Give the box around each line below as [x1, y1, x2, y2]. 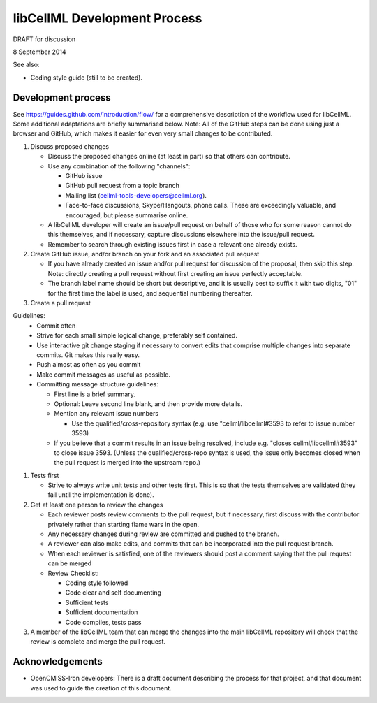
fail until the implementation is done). [47, 491, 155, 499]
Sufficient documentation [65, 608, 138, 616]
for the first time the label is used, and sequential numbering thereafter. [47, 289, 253, 297]
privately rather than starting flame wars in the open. [47, 520, 200, 528]
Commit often [36, 321, 76, 330]
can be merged [47, 559, 92, 567]
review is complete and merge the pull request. [30, 637, 166, 646]
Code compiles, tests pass [65, 618, 142, 626]
